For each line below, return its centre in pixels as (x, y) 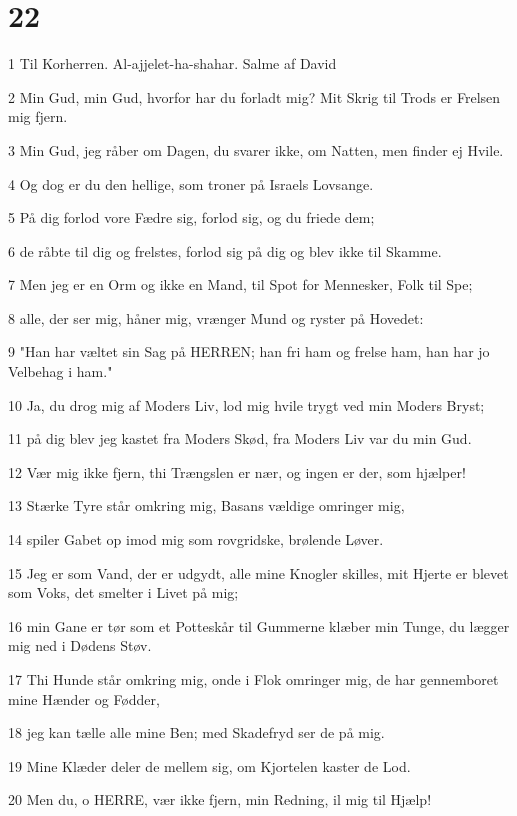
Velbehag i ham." (60, 371)
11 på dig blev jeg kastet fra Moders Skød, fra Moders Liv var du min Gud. (240, 438)
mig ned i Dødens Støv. (80, 645)
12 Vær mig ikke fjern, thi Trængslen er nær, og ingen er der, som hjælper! (237, 471)
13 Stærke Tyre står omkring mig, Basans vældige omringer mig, (206, 505)
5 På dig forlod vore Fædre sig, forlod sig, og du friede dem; (191, 217)
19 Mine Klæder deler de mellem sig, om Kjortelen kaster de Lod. (209, 765)
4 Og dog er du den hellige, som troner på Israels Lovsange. (191, 183)
